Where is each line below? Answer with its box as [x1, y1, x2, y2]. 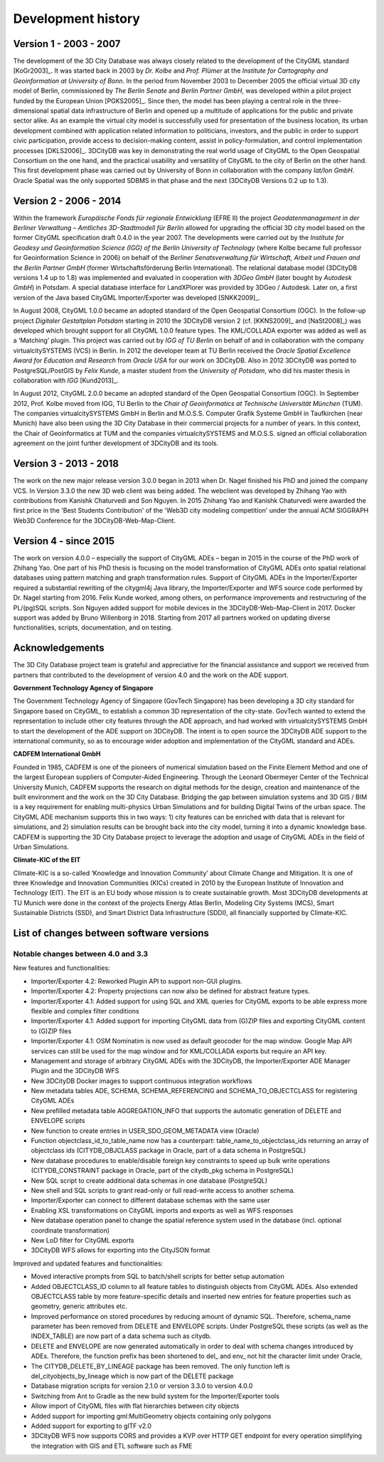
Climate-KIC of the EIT [13, 855, 81, 865]
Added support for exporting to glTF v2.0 [31, 1421, 152, 1430]
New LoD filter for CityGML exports [31, 1236, 134, 1244]
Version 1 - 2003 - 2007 [13, 38, 121, 50]
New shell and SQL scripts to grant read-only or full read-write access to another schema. [31, 1186, 295, 1194]
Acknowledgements [13, 642, 105, 654]
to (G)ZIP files [31, 1026, 72, 1035]
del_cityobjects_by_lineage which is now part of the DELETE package [31, 1372, 234, 1381]
